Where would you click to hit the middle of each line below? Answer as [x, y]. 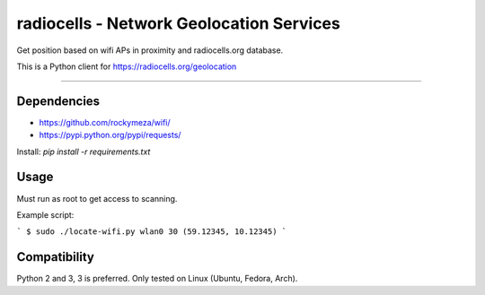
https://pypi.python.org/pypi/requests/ [110, 135]
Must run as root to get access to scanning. [97, 198]
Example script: [45, 214]
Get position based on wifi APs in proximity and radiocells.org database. [150, 50]
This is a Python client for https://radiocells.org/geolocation [127, 66]
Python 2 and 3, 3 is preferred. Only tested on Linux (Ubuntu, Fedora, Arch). [157, 279]
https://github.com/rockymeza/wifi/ [105, 122]
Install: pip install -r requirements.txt [84, 152]
